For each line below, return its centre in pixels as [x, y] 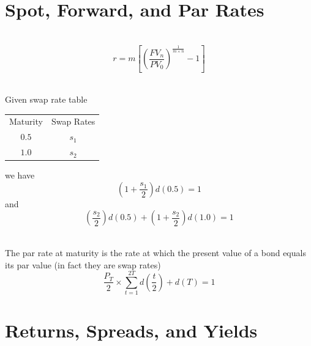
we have [20, 175]
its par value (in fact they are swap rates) [83, 264]
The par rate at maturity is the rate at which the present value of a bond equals [155, 252]
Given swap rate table [46, 99]
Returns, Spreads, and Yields [131, 330]
